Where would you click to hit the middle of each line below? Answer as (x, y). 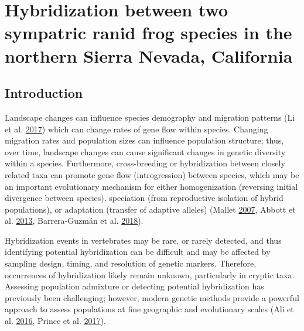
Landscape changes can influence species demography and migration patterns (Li (150, 117)
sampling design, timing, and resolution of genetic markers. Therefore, (131, 263)
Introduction (44, 93)
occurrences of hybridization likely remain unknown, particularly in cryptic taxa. (150, 274)
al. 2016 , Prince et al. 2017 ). (55, 321)
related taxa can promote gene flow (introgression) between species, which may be (152, 174)
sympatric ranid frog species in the (148, 33)
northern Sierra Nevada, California (149, 55)
